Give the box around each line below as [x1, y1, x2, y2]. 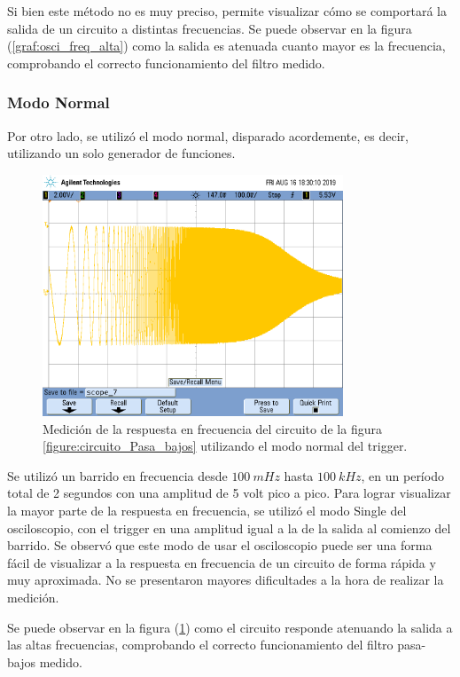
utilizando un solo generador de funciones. [7, 144, 236, 162]
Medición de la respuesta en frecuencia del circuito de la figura [43, 419, 382, 437]
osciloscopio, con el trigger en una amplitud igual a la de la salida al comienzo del [7, 518, 451, 537]
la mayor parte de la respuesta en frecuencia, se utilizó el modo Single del [7, 501, 407, 520]
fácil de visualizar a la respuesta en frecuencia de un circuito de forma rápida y [7, 553, 436, 571]
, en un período [361, 466, 444, 484]
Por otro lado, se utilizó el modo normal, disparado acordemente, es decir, [7, 126, 409, 145]
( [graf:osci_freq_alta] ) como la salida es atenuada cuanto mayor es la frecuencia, [7, 36, 446, 55]
